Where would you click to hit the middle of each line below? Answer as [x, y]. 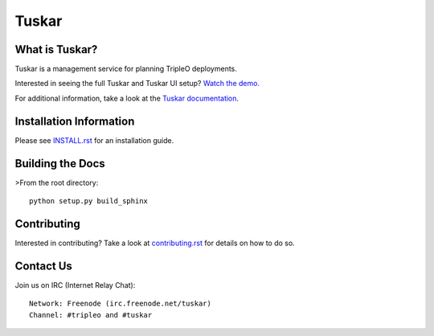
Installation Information [75, 121]
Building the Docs [60, 164]
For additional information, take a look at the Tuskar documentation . [127, 98]
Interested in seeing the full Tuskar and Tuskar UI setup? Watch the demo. [137, 84]
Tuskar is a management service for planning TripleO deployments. [126, 69]
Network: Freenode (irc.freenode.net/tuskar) [121, 304]
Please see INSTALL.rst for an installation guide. [94, 140]
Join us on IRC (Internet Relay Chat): [75, 285]
